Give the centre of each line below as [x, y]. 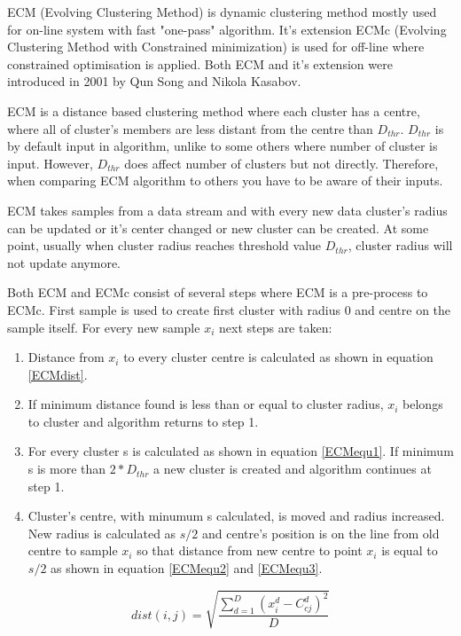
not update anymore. [64, 262]
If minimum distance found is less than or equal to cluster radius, [206, 404]
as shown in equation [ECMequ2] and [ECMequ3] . [187, 568]
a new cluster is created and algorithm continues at [293, 469]
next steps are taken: [275, 327]
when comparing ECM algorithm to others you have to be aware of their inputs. [225, 181]
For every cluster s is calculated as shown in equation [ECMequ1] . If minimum [241, 451]
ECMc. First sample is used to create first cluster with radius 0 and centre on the [229, 309]
